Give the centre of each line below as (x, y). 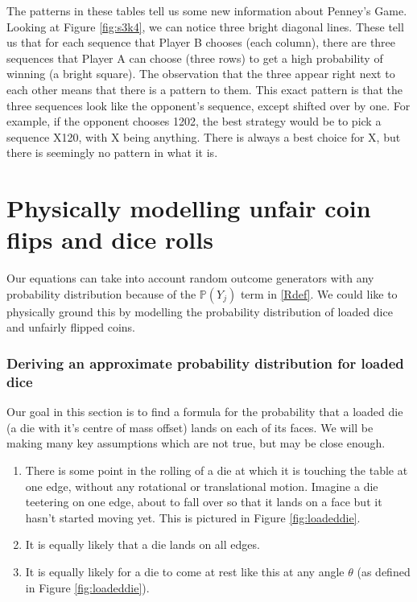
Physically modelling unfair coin (189, 208)
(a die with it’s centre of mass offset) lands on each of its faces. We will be (190, 427)
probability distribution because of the (101, 293)
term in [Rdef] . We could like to (319, 293)
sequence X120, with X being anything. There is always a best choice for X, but (204, 136)
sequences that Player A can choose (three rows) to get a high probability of (195, 58)
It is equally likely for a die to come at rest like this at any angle (185, 571)
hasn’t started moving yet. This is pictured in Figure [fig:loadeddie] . (193, 517)
